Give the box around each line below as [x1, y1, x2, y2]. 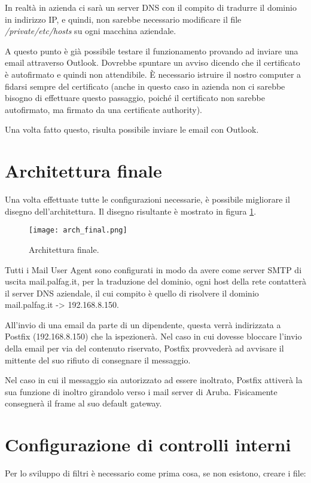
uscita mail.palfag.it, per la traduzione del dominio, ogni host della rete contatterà [5, 275, 306, 288]
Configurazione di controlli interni [5, 432, 291, 457]
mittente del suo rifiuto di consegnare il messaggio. [5, 353, 191, 366]
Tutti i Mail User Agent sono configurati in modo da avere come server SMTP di [5, 263, 302, 276]
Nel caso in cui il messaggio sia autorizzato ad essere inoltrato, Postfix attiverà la [5, 374, 303, 386]
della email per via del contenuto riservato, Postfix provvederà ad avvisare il [5, 342, 284, 354]
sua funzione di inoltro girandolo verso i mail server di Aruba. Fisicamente [5, 385, 278, 398]
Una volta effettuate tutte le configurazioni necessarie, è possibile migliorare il [5, 193, 290, 206]
